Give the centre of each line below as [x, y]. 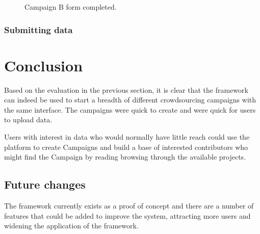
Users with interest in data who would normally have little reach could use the [127, 136]
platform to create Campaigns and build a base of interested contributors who [126, 147]
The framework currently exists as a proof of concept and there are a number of [129, 205]
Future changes [45, 184]
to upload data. [28, 120]
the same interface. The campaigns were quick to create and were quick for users [130, 109]
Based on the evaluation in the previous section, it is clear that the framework [126, 89]
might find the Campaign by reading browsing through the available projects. [125, 157]
